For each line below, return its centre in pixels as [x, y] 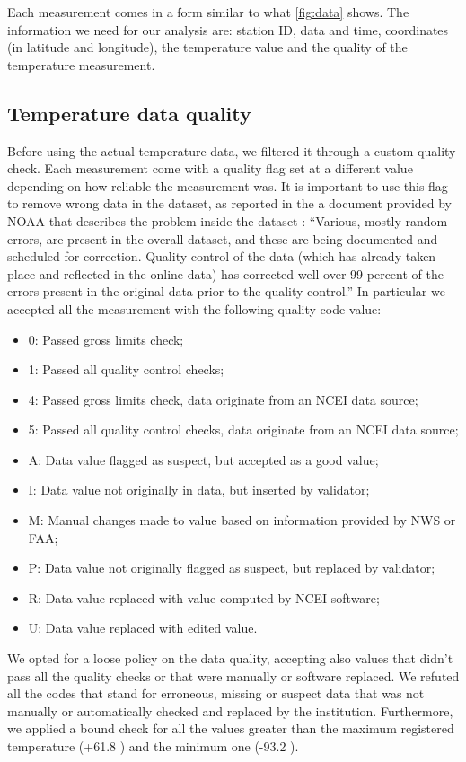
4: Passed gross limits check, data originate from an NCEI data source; [223, 399]
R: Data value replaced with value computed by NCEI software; [204, 597]
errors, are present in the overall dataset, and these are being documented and [223, 238]
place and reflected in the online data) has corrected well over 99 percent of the [225, 273]
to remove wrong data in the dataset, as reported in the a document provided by [230, 203]
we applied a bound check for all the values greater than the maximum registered [231, 728]
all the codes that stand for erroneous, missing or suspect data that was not [216, 693]
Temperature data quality [129, 113]
